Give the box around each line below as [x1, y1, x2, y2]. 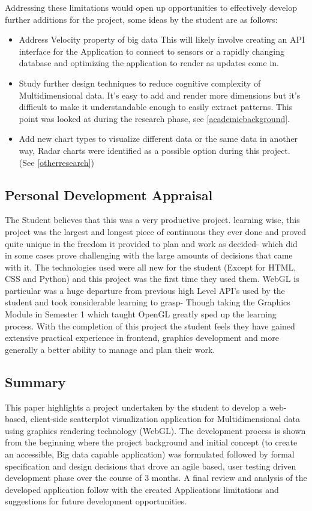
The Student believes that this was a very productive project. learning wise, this [5, 213, 300, 226]
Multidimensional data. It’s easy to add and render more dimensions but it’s [19, 88, 301, 101]
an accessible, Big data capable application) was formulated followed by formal [5, 448, 295, 461]
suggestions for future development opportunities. [5, 495, 187, 507]
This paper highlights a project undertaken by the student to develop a [5, 400, 267, 413]
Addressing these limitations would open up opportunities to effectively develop [5, 1, 297, 13]
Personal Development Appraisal [5, 185, 213, 204]
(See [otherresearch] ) [19, 156, 94, 168]
